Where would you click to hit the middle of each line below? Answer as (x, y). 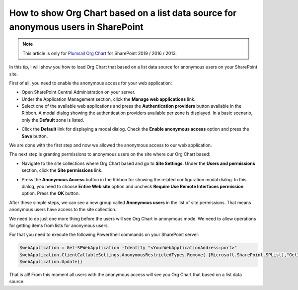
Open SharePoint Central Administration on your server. (78, 92)
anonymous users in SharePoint (76, 27)
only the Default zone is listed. (53, 120)
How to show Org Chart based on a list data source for (123, 13)
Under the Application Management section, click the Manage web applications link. (109, 99)
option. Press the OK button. (51, 193)
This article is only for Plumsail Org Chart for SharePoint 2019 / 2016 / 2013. (100, 53)
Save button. (35, 136)
